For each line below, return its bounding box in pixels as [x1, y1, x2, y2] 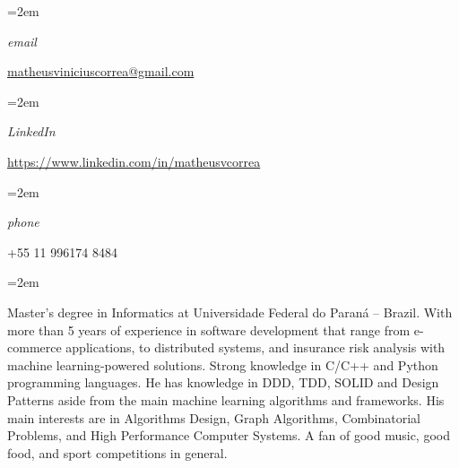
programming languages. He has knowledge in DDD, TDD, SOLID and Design [7, 373, 439, 392]
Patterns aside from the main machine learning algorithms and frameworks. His [7, 390, 445, 409]
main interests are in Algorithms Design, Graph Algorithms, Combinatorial [7, 408, 420, 427]
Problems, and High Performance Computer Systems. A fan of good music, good [7, 426, 450, 445]
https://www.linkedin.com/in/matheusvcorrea [7, 152, 261, 170]
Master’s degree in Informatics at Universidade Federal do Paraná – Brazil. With [7, 302, 453, 321]
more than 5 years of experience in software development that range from [7, 320, 411, 339]
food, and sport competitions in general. [7, 443, 228, 462]
